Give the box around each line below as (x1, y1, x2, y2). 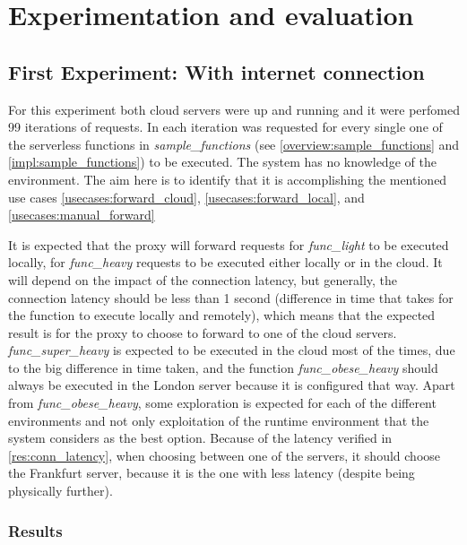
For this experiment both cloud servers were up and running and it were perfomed (8, 99, 460, 118)
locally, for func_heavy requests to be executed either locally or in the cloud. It (8, 253, 443, 272)
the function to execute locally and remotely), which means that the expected (8, 306, 436, 324)
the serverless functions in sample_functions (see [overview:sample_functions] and (8, 134, 460, 153)
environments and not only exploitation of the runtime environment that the (8, 411, 429, 429)
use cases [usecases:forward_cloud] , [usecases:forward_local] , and (8, 187, 365, 206)
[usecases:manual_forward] (8, 205, 155, 224)
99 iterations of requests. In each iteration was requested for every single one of (8, 117, 443, 136)
